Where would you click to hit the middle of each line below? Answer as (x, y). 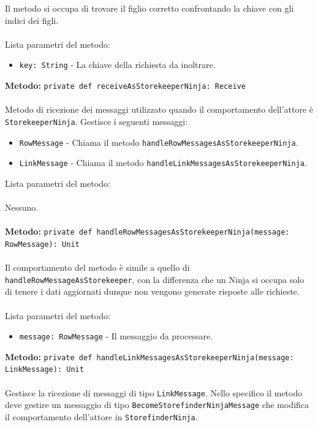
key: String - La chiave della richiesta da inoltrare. (117, 65)
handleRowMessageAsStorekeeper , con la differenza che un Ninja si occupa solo (155, 279)
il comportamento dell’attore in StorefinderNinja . (101, 417)
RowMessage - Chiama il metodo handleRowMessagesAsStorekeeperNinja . (159, 142)
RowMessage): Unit (42, 244)
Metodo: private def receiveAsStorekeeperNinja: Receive (125, 85)
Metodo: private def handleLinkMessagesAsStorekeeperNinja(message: (150, 356)
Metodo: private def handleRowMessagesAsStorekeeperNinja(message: (147, 231)
